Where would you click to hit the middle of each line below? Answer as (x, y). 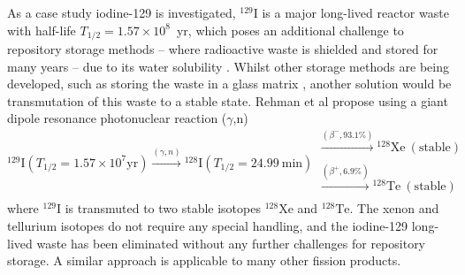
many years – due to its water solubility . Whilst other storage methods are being (228, 66)
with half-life (42, 30)
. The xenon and (394, 208)
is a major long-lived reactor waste (355, 12)
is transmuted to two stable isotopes (163, 208)
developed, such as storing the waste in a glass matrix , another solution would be (229, 84)
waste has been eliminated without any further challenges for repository (231, 243)
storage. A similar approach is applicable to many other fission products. (204, 260)
